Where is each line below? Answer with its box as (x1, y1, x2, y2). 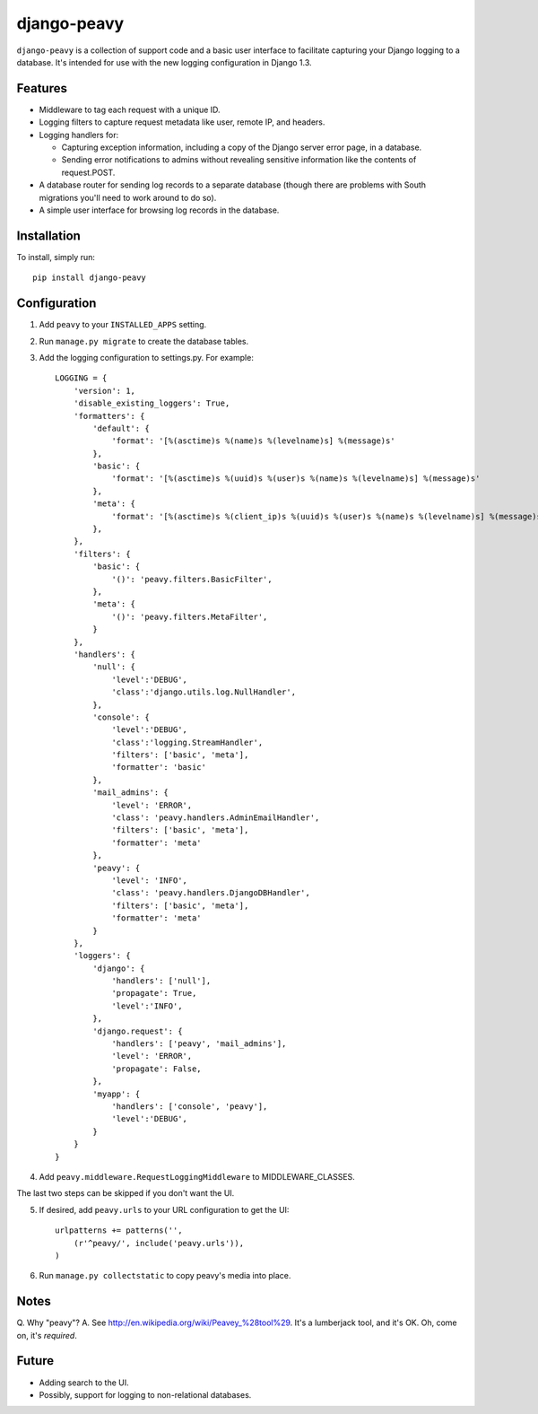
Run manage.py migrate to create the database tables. (39, 336, 249, 346)
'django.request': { (92, 1026, 183, 1036)
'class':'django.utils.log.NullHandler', (111, 687, 296, 697)
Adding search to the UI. (39, 1377, 129, 1388)
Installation (16, 228, 81, 243)
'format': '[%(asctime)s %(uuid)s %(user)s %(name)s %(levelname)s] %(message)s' (111, 474, 481, 484)
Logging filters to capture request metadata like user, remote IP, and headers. (39, 117, 325, 127)
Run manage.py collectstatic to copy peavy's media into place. (39, 1270, 291, 1281)
